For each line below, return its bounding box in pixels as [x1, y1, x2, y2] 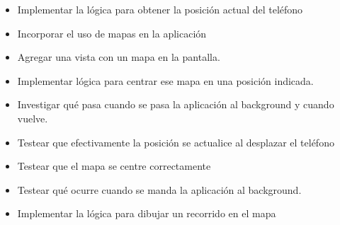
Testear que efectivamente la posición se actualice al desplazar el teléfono [17, 134, 334, 149]
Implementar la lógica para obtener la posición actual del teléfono [17, 2, 303, 16]
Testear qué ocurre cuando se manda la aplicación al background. [17, 182, 302, 197]
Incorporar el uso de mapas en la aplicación [17, 25, 207, 40]
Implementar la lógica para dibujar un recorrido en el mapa [17, 206, 276, 221]
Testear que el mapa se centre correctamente [17, 158, 211, 173]
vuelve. [17, 110, 48, 125]
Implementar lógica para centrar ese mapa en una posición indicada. [17, 73, 314, 88]
